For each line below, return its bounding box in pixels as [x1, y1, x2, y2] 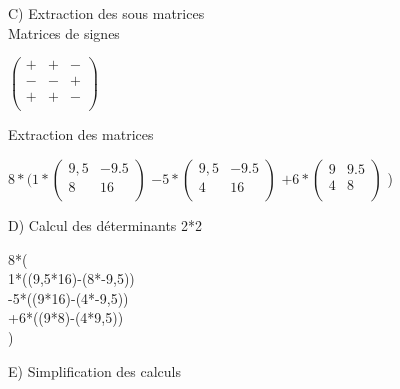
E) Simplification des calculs [8, 360, 182, 381]
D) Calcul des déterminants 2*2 [8, 214, 203, 235]
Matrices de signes [8, 22, 120, 43]
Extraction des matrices [8, 124, 154, 145]
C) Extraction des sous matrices [8, 3, 205, 23]
